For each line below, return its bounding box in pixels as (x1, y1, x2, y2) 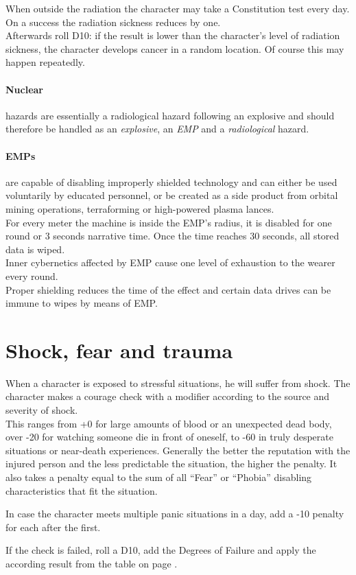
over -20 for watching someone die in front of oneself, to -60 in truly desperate (5, 430, 333, 444)
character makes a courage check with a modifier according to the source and (5, 389, 330, 403)
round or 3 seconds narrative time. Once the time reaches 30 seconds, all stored (5, 228, 340, 243)
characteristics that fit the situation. (5, 483, 158, 497)
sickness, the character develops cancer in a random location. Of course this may (5, 41, 344, 56)
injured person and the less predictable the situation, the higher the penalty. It (5, 456, 337, 471)
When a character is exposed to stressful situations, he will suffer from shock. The (5, 375, 351, 390)
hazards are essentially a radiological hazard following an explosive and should (5, 108, 335, 122)
